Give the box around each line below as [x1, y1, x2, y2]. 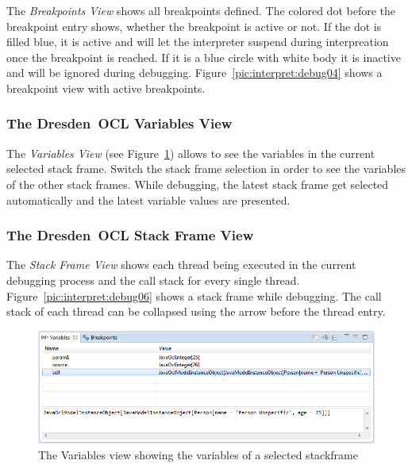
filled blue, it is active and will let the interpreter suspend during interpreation [6, 33, 389, 50]
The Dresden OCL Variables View [6, 113, 233, 133]
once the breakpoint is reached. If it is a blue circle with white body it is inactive [6, 48, 401, 65]
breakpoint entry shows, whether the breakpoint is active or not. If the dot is [6, 17, 382, 34]
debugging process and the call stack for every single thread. [6, 271, 300, 288]
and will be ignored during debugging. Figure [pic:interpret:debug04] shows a [6, 64, 383, 81]
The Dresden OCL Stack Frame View [6, 225, 254, 245]
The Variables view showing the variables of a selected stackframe [38, 446, 358, 462]
